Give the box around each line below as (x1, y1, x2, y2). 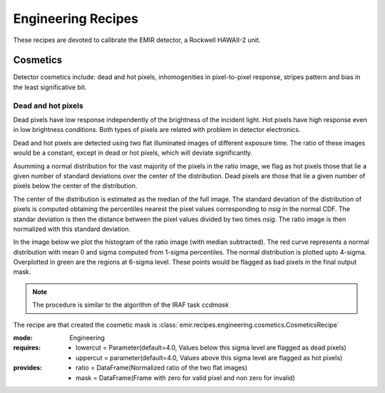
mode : (13, 334, 34, 342)
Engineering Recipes (13, 11, 139, 26)
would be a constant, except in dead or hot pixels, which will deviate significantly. (13, 148, 253, 157)
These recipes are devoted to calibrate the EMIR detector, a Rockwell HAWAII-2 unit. (13, 36, 261, 44)
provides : (13, 364, 43, 372)
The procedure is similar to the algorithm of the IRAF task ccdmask (32, 300, 230, 310)
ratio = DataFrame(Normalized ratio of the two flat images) (76, 364, 248, 372)
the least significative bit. (13, 83, 87, 91)
